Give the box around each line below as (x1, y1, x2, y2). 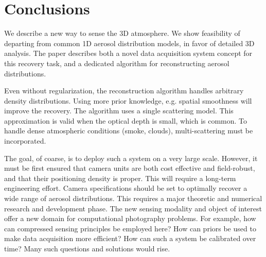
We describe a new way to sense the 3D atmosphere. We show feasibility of (4, 28, 240, 38)
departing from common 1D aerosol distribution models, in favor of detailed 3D (4, 37, 255, 48)
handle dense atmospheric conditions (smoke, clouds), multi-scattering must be (4, 125, 253, 136)
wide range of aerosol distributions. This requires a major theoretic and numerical (4, 193, 262, 204)
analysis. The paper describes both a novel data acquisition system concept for (4, 48, 253, 58)
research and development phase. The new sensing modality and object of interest (4, 203, 262, 213)
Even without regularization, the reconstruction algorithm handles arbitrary (4, 85, 244, 96)
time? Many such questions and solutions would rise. (4, 243, 170, 253)
